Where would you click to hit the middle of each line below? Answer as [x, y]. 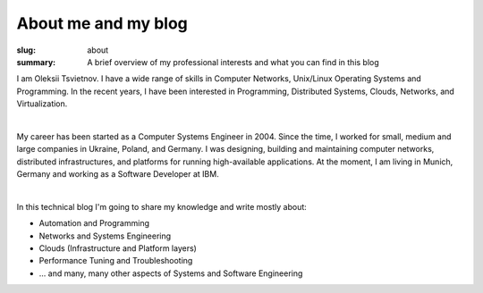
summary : [36, 62]
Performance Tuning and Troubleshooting [116, 261]
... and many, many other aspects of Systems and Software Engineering [171, 273]
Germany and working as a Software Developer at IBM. [118, 174]
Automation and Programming [94, 223]
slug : [26, 50]
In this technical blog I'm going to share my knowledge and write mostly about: [162, 206]
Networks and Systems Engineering [105, 236]
